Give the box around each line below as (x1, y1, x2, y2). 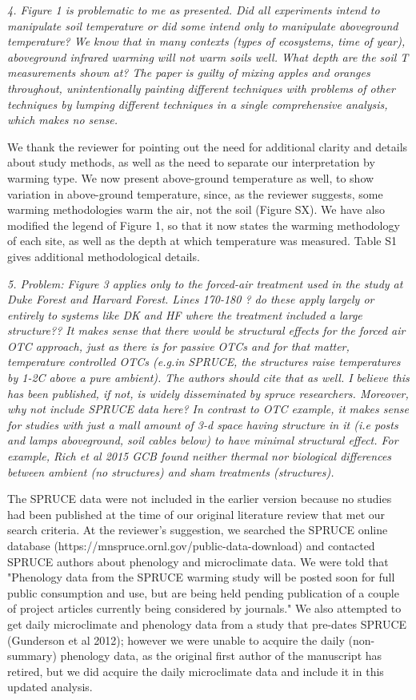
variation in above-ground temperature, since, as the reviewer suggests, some (7, 185, 383, 202)
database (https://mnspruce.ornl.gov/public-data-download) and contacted (7, 537, 375, 553)
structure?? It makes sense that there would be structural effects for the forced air (7, 322, 406, 339)
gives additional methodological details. (7, 247, 200, 264)
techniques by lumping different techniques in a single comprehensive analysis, (7, 95, 388, 112)
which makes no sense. (7, 111, 118, 128)
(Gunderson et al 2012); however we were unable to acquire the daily (7, 631, 345, 648)
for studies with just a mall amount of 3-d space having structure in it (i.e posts (7, 416, 398, 432)
